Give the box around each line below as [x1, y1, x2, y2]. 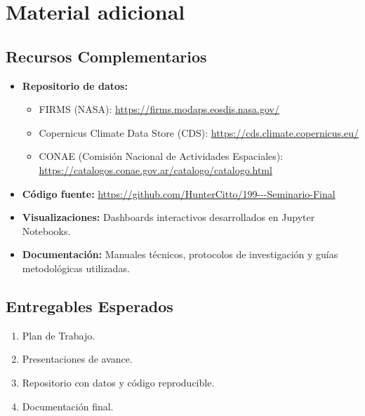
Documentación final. [22, 398, 114, 413]
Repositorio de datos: [22, 78, 128, 93]
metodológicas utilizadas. [22, 260, 130, 275]
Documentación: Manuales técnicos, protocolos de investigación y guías [22, 247, 338, 262]
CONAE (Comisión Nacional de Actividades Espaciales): [39, 149, 284, 163]
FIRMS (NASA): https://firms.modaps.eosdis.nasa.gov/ [39, 102, 279, 116]
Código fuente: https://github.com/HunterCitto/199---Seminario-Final [22, 186, 336, 201]
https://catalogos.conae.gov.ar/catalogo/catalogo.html [39, 162, 272, 177]
